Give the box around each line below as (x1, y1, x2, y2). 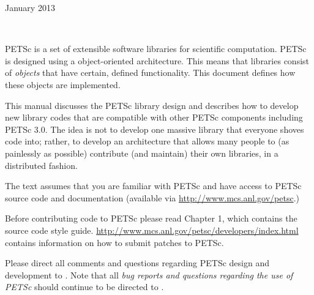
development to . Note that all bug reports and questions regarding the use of (5, 268, 293, 281)
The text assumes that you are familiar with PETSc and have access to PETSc (5, 179, 302, 192)
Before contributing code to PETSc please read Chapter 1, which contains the (5, 212, 297, 225)
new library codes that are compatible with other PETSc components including (5, 111, 303, 124)
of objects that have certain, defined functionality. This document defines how (5, 66, 296, 79)
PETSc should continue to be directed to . (5, 280, 164, 293)
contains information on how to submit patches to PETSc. (5, 236, 224, 248)
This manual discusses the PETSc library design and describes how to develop (5, 99, 299, 111)
